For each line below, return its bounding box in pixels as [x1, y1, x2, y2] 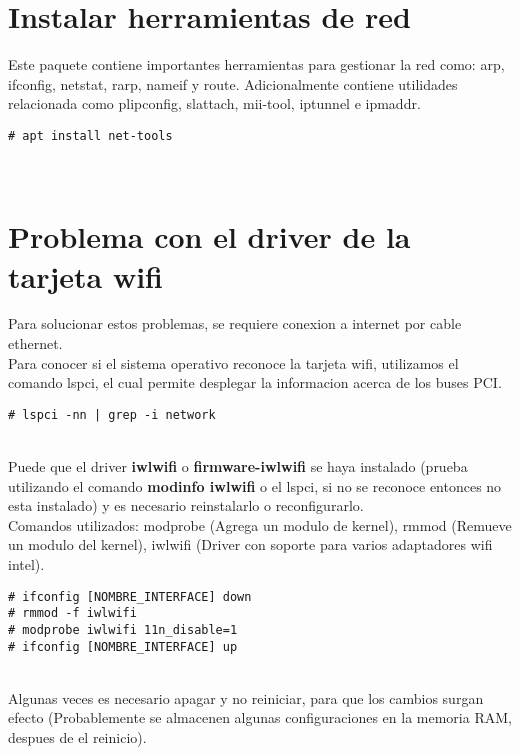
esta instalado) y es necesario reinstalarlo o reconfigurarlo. [8, 495, 364, 516]
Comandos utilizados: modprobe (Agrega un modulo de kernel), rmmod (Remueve [8, 514, 512, 535]
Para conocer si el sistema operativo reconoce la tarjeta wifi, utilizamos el [8, 352, 459, 373]
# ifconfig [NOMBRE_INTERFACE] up [8, 639, 238, 654]
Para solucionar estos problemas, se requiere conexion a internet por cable [8, 313, 462, 334]
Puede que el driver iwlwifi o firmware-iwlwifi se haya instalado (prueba [8, 456, 468, 477]
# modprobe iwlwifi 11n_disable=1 [8, 622, 238, 637]
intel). [8, 554, 45, 575]
